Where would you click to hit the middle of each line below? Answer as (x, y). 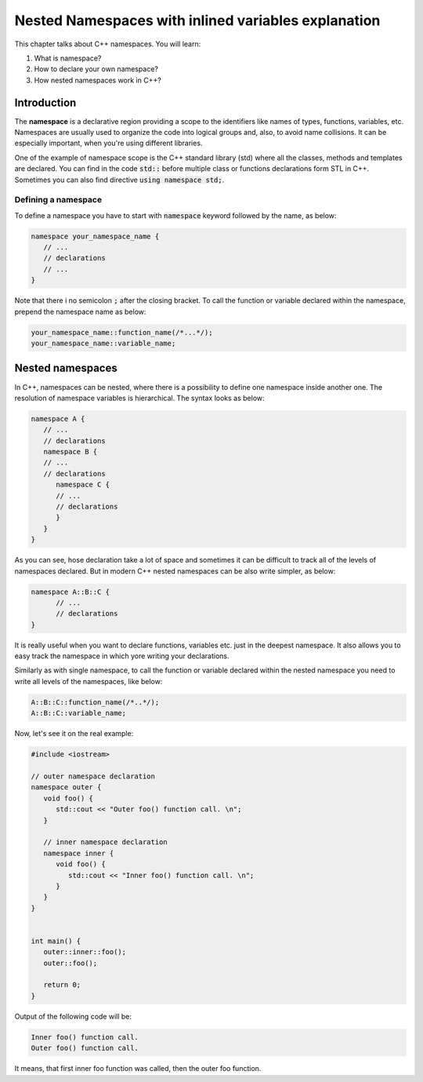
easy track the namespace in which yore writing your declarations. (122, 656)
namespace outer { (66, 787)
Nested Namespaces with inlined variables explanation (197, 20)
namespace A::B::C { (70, 592)
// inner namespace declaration (105, 842)
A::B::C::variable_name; (79, 713)
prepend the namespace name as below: (80, 311)
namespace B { (70, 452)
